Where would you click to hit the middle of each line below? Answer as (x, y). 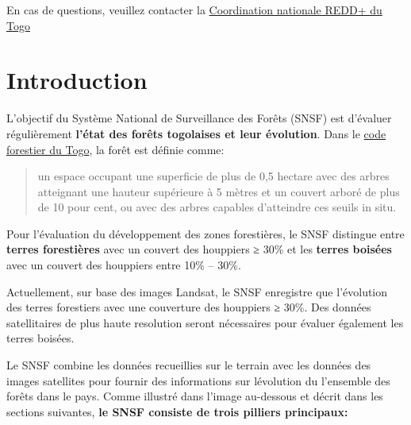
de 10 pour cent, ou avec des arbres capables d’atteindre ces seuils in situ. (217, 207)
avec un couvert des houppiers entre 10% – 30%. (124, 265)
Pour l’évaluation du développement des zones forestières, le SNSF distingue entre (205, 233)
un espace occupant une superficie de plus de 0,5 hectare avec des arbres (213, 176)
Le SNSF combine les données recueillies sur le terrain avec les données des (189, 365)
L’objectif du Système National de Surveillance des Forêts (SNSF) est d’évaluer (199, 118)
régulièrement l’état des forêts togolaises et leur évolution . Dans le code (196, 133)
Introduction (77, 80)
